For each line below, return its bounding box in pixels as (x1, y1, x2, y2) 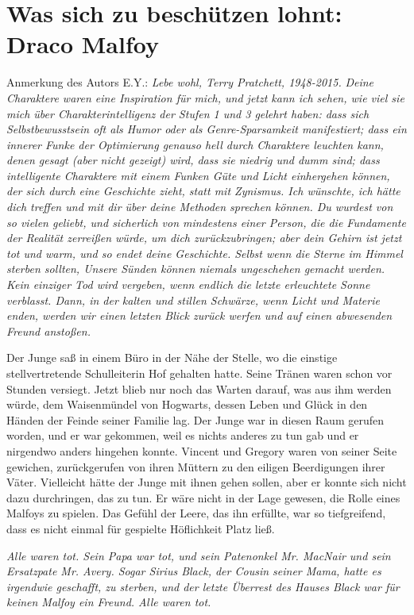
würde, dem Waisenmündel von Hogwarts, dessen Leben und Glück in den (6, 396, 368, 413)
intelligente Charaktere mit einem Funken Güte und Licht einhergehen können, (6, 167, 390, 183)
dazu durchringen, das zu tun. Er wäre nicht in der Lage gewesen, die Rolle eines (6, 489, 400, 505)
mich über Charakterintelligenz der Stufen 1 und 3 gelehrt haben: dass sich (6, 105, 370, 121)
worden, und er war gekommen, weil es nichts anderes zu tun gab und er (6, 427, 359, 444)
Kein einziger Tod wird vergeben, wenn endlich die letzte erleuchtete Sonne (6, 276, 370, 293)
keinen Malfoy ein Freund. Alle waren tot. (6, 594, 211, 610)
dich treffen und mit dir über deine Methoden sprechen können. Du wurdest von (6, 198, 393, 215)
